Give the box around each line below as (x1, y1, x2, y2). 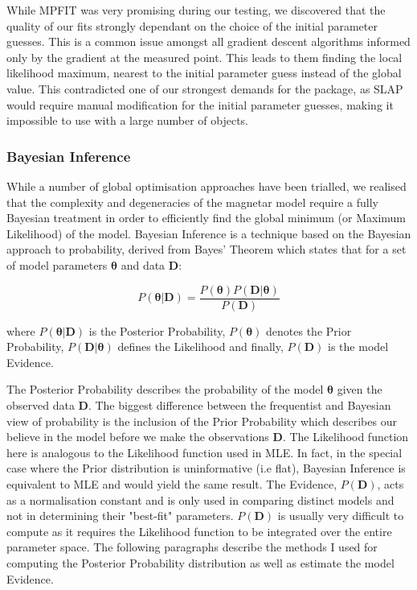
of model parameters (6, 256, 108, 273)
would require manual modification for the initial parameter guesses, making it (6, 96, 394, 113)
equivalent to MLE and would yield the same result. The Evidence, (6, 475, 337, 492)
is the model (328, 338, 389, 355)
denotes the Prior (266, 322, 352, 339)
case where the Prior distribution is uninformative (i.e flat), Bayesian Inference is (6, 460, 406, 477)
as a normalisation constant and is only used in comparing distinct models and (6, 491, 395, 508)
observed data (6, 396, 75, 413)
